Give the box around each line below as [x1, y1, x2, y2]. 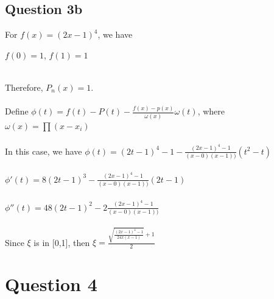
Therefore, [5, 80, 43, 93]
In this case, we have [5, 144, 82, 157]
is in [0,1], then [33, 236, 90, 248]
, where [197, 105, 225, 118]
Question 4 [5, 272, 97, 297]
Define [5, 105, 29, 118]
